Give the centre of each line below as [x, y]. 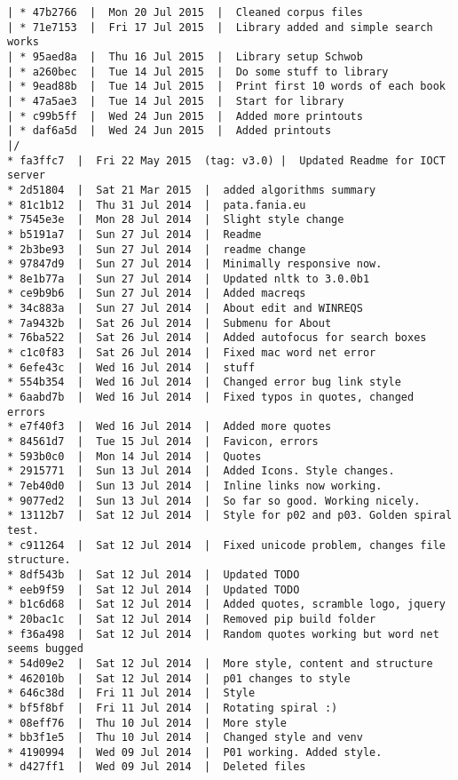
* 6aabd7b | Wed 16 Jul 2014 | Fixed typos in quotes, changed [211, 398]
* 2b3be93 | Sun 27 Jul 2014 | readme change [157, 249]
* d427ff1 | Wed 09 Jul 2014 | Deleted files [157, 767]
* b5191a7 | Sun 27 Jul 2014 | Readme [134, 234]
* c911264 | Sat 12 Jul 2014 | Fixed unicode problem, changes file [226, 545]
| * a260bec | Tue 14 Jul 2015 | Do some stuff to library [198, 72]
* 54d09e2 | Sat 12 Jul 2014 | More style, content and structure [220, 663]
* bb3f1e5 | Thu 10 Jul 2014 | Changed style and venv [185, 738]
